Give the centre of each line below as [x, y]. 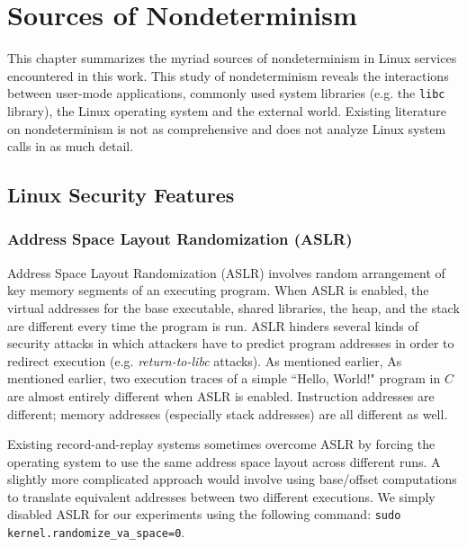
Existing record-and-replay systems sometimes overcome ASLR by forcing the [221, 444]
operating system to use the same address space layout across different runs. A [224, 461]
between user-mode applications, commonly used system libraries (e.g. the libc [226, 93]
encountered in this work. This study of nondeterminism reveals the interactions [228, 75]
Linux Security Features [121, 195]
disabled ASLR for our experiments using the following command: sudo [204, 514]
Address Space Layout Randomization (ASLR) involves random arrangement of [226, 272]
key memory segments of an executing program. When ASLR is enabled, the [218, 290]
